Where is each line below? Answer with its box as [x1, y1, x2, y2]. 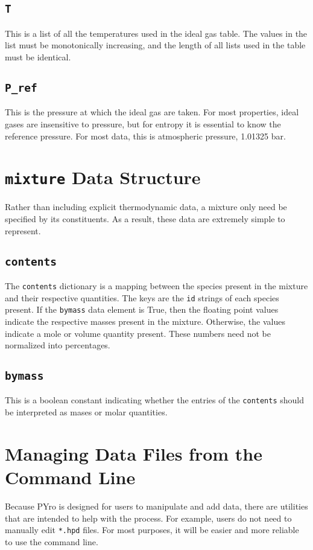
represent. [5, 224, 41, 237]
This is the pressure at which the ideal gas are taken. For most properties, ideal [5, 106, 299, 118]
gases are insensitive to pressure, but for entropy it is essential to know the [5, 117, 281, 130]
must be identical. [5, 50, 71, 63]
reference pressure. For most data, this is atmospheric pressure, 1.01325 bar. [5, 129, 286, 142]
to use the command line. [5, 535, 98, 548]
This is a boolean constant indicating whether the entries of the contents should [5, 394, 305, 406]
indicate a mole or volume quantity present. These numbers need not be [5, 327, 271, 339]
